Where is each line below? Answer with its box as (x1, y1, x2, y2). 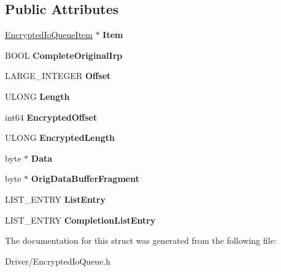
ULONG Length (5, 89, 70, 102)
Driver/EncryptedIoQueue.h (5, 254, 111, 267)
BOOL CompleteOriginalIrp (5, 48, 123, 61)
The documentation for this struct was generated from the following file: (5, 234, 277, 247)
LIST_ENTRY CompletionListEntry (5, 213, 156, 226)
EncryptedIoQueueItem (5, 28, 93, 41)
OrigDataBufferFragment (31, 172, 139, 185)
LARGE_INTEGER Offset (5, 69, 111, 82)
